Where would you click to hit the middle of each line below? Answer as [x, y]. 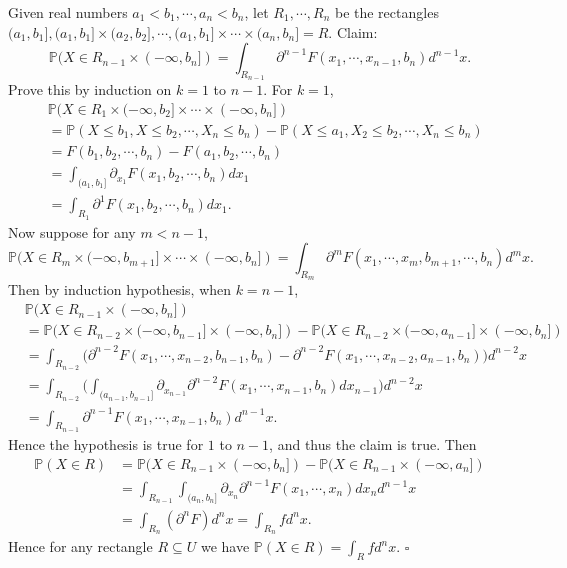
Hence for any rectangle [80, 546]
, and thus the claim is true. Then [373, 443]
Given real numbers [68, 12]
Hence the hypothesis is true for [106, 443]
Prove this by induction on [90, 89]
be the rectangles [386, 12]
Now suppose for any [72, 231]
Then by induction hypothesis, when [120, 289]
